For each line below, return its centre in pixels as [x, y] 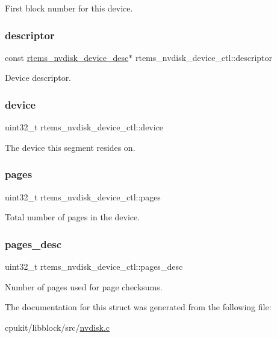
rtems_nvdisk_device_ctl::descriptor [204, 57]
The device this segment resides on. [70, 147]
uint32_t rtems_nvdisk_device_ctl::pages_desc [94, 266]
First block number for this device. [69, 8]
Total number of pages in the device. [73, 217]
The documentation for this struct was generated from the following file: [138, 307]
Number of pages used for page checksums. [84, 286]
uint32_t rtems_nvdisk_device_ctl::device [84, 127]
